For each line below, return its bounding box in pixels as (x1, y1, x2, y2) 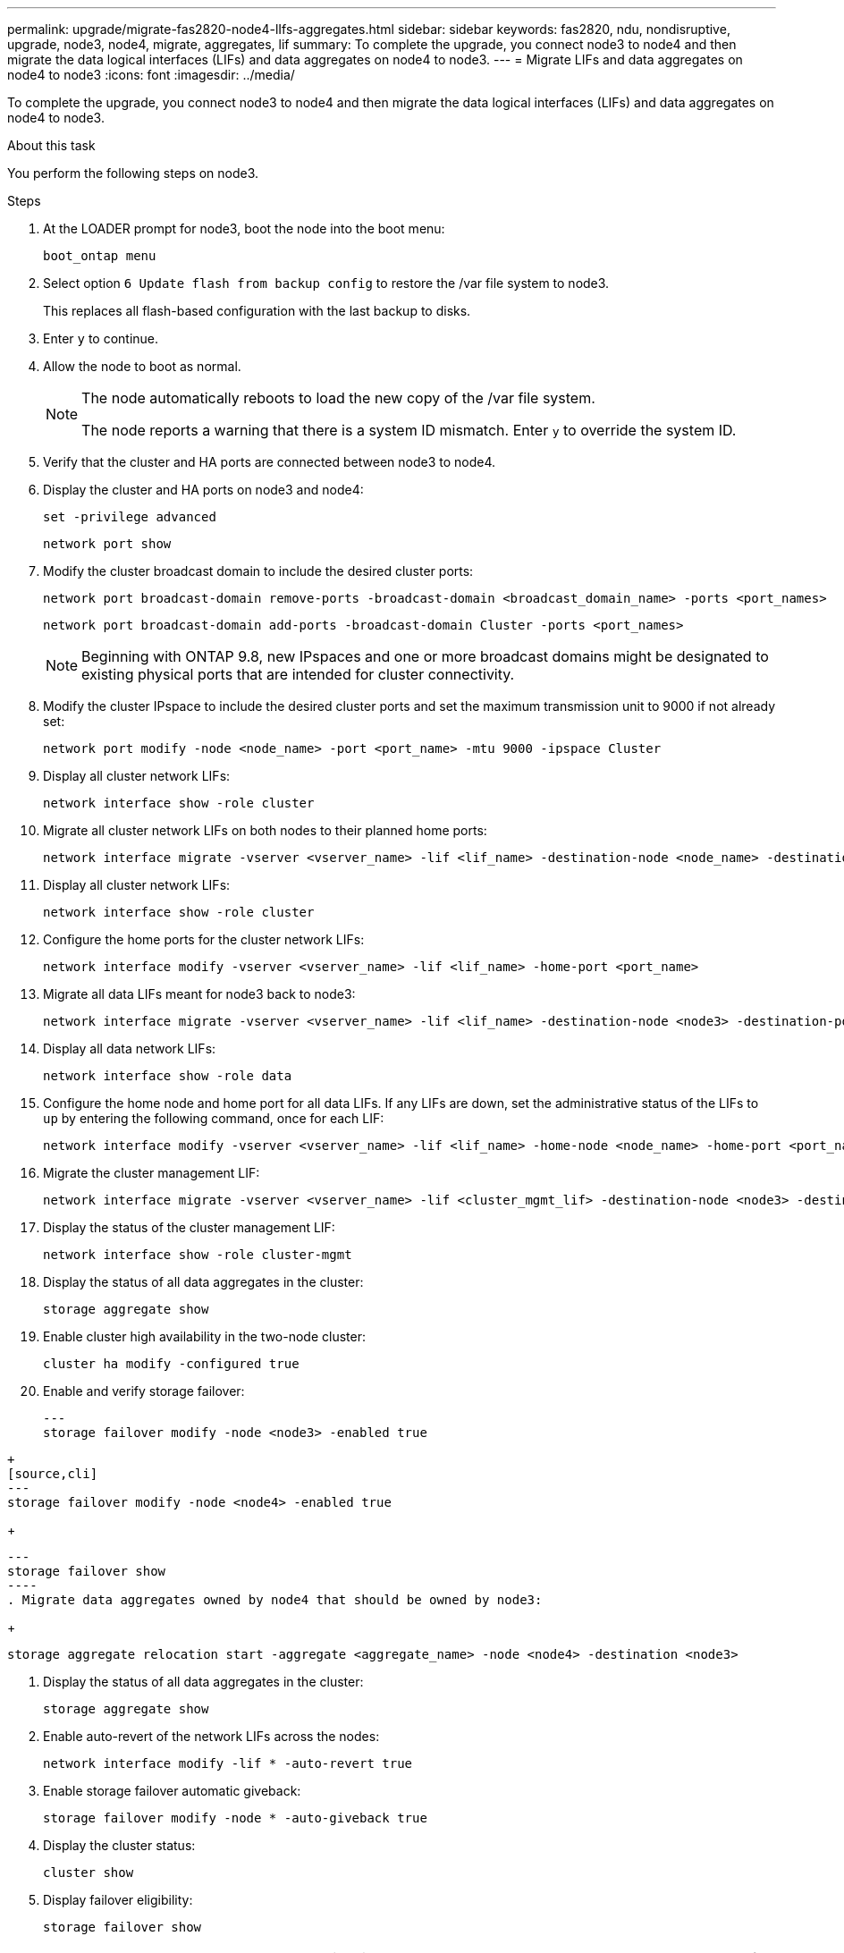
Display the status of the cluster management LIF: (43, 1220, 335, 1235)
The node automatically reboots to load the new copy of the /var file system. (81, 389, 595, 407)
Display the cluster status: (43, 1838, 196, 1853)
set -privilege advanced (43, 510, 216, 524)
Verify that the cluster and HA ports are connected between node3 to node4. (43, 454, 496, 469)
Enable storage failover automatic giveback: (43, 1783, 301, 1798)
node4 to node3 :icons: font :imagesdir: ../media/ (7, 67, 295, 82)
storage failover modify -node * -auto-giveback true (43, 1811, 427, 1825)
